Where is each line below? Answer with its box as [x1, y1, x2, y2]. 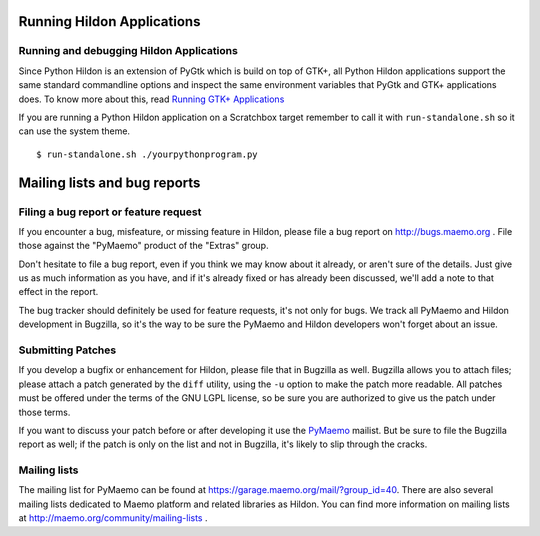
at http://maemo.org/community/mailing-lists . [18, 512, 208, 524]
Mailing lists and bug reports [18, 174, 201, 191]
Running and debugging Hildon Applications [18, 44, 239, 58]
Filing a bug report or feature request [18, 205, 202, 219]
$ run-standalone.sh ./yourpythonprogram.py [36, 148, 259, 160]
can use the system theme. [18, 125, 130, 137]
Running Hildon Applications [18, 13, 201, 30]
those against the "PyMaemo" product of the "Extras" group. [18, 240, 269, 252]
